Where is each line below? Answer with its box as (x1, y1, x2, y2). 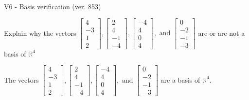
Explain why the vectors (4, 28, 76, 38)
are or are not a (198, 28, 245, 38)
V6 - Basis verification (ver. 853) (4, 1, 101, 11)
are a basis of (160, 74, 200, 85)
